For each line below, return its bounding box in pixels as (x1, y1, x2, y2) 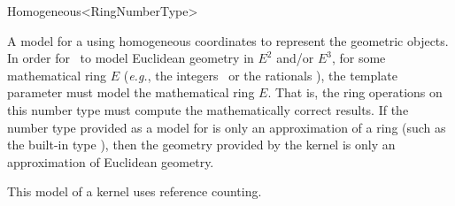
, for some (331, 49, 386, 67)
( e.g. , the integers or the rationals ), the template (123, 65, 397, 84)
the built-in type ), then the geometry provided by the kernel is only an (7, 135, 396, 154)
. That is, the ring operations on (267, 83, 443, 102)
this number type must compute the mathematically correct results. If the (7, 100, 409, 118)
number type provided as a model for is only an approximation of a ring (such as (7, 118, 446, 136)
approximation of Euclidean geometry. (7, 152, 214, 171)
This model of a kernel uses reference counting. (7, 182, 262, 201)
